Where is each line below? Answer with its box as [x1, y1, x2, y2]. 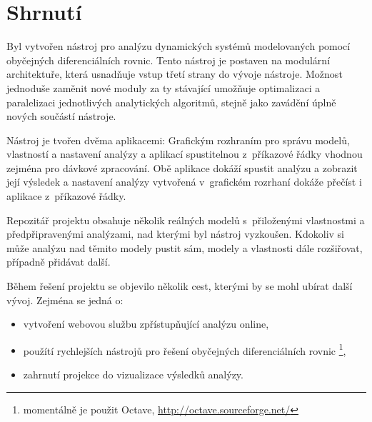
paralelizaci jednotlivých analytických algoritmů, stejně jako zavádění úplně [6, 94, 336, 109]
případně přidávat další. [6, 254, 111, 269]
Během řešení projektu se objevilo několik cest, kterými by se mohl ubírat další [6, 278, 353, 293]
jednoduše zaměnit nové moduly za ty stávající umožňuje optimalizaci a [6, 80, 321, 95]
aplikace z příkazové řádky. [6, 189, 126, 204]
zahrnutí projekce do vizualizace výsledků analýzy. [23, 367, 243, 382]
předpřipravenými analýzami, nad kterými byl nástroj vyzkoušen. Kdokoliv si [6, 226, 344, 241]
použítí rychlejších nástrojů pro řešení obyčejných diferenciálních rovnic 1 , [23, 341, 346, 358]
